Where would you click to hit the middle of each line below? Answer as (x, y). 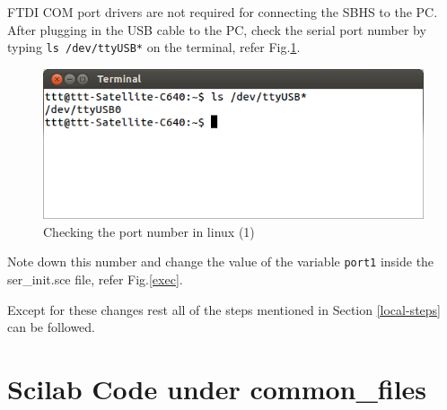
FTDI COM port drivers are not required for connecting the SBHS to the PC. (223, 12)
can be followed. (51, 327)
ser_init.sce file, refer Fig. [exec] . (95, 279)
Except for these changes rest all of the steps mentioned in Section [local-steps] (224, 309)
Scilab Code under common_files (217, 388)
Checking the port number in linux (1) (149, 231)
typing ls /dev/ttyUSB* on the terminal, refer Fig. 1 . (154, 47)
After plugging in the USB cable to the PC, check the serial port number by (217, 29)
